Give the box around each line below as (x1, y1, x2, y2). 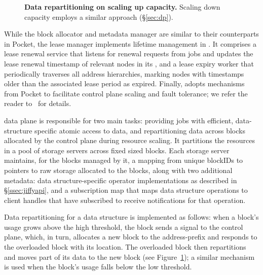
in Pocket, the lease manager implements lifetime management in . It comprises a (4, 38, 256, 49)
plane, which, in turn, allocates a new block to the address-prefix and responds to (4, 231, 257, 242)
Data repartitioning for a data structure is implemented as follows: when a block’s (4, 212, 259, 222)
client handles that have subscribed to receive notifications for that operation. (4, 194, 246, 205)
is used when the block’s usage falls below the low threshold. (4, 261, 192, 272)
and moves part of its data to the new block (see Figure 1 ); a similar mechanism (4, 251, 255, 262)
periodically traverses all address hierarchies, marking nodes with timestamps (4, 68, 244, 79)
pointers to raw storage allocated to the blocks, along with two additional (4, 164, 233, 175)
